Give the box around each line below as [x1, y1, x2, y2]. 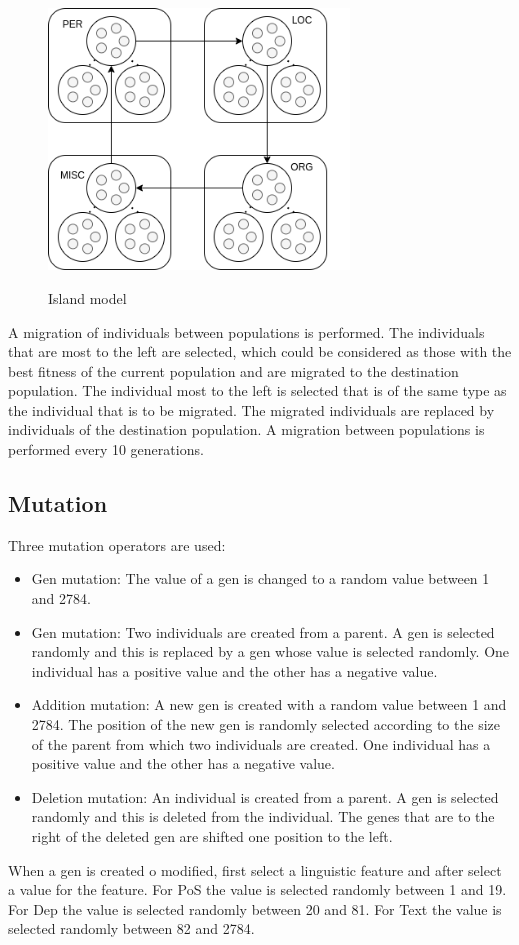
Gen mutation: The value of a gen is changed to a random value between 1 [31, 568, 490, 589]
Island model [48, 287, 127, 308]
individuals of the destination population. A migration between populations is [8, 419, 485, 440]
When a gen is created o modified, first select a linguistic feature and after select [8, 859, 502, 880]
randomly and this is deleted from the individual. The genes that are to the [31, 806, 495, 827]
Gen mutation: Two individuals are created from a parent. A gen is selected [31, 621, 495, 642]
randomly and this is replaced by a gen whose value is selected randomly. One [31, 641, 510, 662]
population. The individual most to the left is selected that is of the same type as [8, 380, 507, 401]
